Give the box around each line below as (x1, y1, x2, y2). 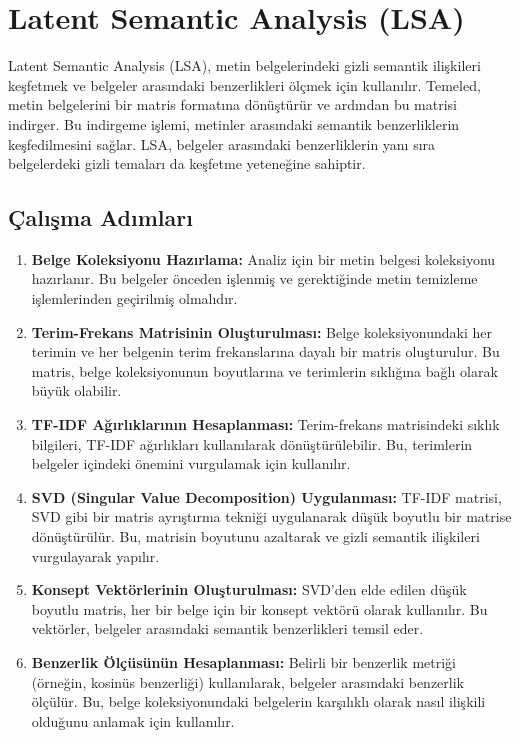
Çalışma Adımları (8, 202, 193, 233)
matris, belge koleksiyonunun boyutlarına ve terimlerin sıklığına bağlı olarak (31, 360, 498, 381)
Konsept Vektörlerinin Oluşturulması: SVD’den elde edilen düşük (31, 579, 467, 600)
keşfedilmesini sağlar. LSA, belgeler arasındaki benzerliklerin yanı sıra (8, 133, 436, 154)
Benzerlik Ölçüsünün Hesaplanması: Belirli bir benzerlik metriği (31, 651, 456, 672)
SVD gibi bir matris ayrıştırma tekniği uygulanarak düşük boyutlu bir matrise (31, 506, 512, 527)
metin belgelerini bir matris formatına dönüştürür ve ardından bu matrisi (8, 94, 458, 115)
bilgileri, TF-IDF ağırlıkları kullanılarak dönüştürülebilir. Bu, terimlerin (31, 433, 473, 454)
